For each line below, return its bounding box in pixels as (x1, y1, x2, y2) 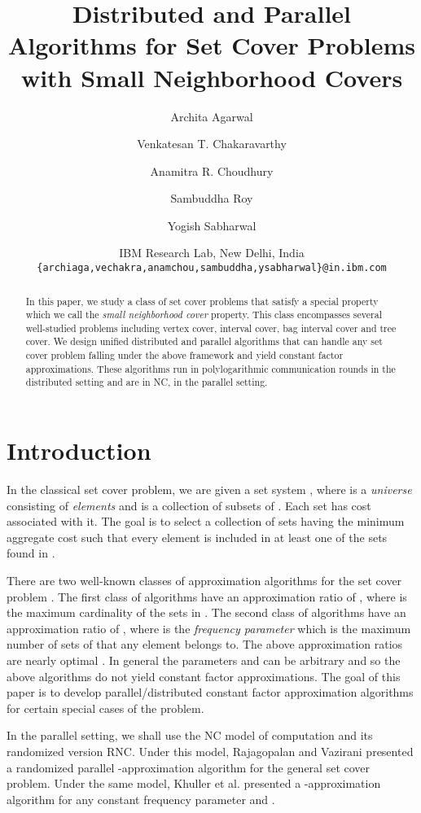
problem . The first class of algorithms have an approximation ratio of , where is (7, 588, 407, 605)
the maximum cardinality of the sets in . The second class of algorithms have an (7, 604, 406, 621)
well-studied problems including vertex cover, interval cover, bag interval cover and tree (25, 321, 397, 334)
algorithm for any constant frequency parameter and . (7, 790, 275, 807)
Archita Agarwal (170, 107, 253, 125)
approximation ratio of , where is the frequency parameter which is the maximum (7, 619, 411, 636)
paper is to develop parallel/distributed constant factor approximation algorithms (7, 684, 414, 701)
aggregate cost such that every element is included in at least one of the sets (7, 528, 388, 545)
